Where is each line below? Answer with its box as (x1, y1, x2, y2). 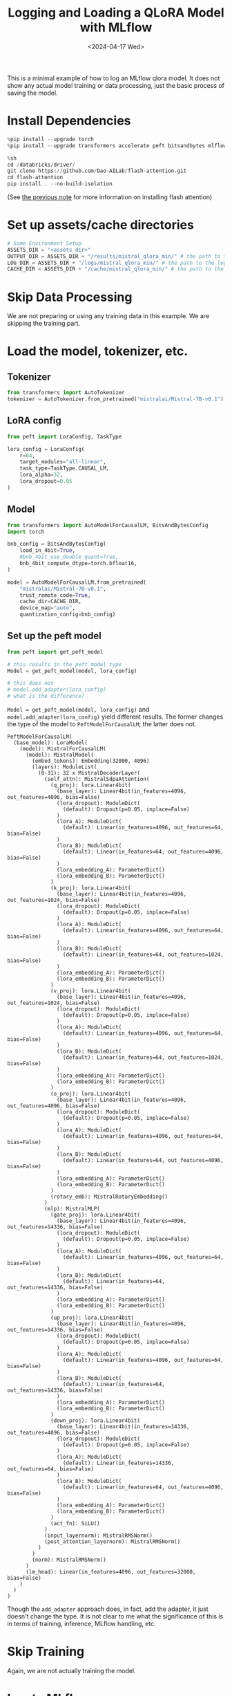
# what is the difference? (7, 693, 85, 700)
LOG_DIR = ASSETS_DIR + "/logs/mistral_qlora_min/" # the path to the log (7, 259, 227, 266)
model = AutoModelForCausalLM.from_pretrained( (7, 579, 147, 586)
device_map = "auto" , (19, 605, 76, 611)
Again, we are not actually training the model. (7, 1667, 136, 1675)
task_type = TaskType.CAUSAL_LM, (19, 465, 110, 472)
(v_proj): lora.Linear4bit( (50, 988, 131, 995)
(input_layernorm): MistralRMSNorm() (43, 1532, 153, 1540)
